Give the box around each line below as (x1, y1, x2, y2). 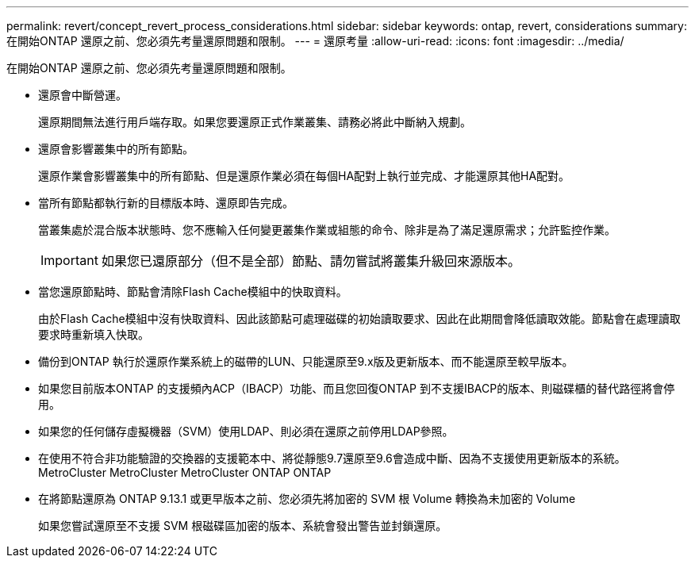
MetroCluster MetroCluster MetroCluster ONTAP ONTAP (38, 466, 332, 479)
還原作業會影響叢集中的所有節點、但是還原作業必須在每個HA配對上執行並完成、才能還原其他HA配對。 (38, 169, 570, 182)
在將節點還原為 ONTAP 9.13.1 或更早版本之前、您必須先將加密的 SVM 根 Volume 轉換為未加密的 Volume (38, 492, 576, 505)
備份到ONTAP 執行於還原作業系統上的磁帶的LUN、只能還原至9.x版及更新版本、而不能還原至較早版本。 (38, 355, 574, 368)
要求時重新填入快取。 (38, 328, 149, 341)
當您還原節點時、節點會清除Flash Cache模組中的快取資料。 (38, 285, 347, 298)
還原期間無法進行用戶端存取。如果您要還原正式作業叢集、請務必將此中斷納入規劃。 (38, 115, 471, 129)
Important (40, 252, 98, 268)
